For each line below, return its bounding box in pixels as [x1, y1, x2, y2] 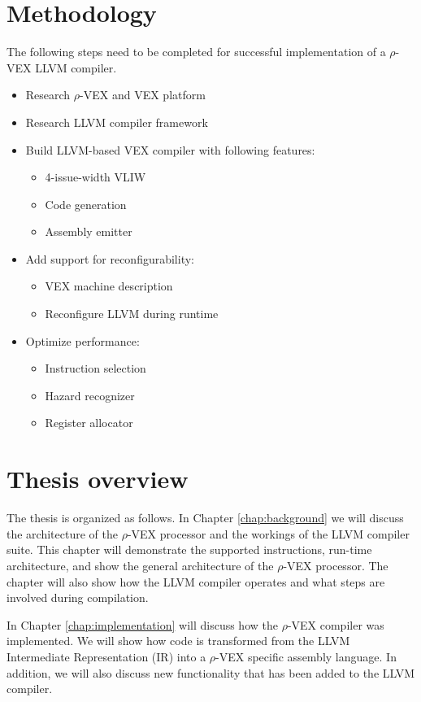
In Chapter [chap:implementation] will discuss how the [7, 616, 278, 633]
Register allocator [45, 414, 133, 431]
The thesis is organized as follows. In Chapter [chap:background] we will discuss [7, 509, 404, 526]
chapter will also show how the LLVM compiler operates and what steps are [7, 573, 385, 590]
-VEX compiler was [287, 616, 384, 633]
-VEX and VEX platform [80, 86, 206, 103]
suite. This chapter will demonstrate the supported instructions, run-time [7, 541, 372, 558]
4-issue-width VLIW [45, 168, 146, 185]
